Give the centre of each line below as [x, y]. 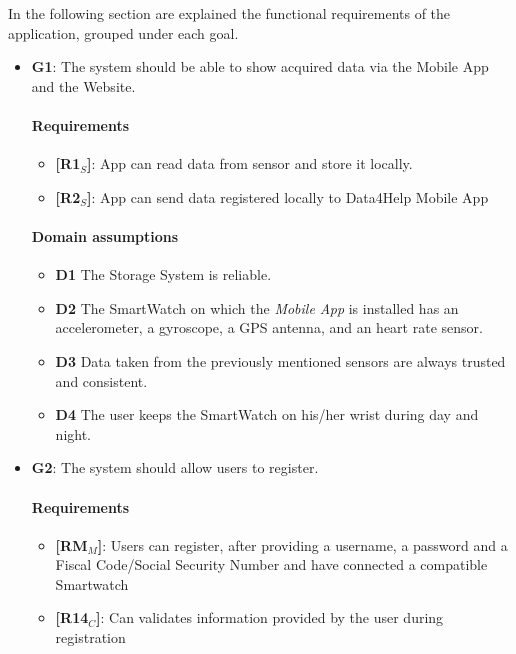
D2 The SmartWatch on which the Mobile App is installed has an [257, 307]
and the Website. [83, 85]
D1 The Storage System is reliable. [163, 274]
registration [90, 637]
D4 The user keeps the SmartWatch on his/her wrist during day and [267, 414]
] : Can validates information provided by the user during [270, 617]
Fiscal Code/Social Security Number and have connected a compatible [271, 564]
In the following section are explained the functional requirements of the [229, 13]
